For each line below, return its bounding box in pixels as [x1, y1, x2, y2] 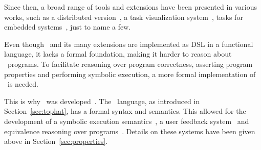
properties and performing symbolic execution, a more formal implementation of [4, 68, 256, 79]
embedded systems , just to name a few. [4, 21, 131, 32]
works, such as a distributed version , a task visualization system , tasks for [4, 11, 243, 22]
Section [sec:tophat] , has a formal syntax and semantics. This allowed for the [4, 106, 246, 116]
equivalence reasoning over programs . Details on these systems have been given [4, 126, 255, 136]
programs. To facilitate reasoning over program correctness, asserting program [7, 58, 253, 69]
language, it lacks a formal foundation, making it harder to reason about [4, 48, 232, 59]
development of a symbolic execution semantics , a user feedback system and [4, 115, 249, 126]
